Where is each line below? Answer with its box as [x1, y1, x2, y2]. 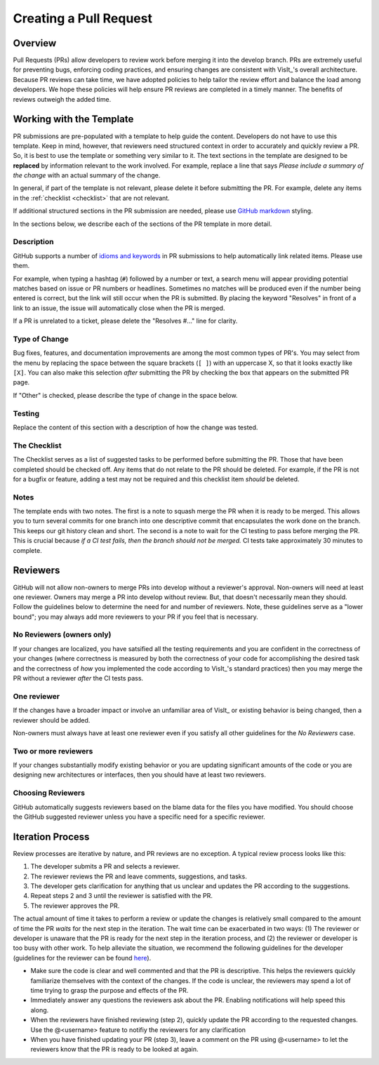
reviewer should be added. [13, 716, 91, 724]
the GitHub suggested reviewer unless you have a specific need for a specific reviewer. [13, 812, 266, 821]
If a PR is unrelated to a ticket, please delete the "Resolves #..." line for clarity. [13, 316, 238, 326]
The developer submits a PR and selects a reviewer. [30, 862, 180, 871]
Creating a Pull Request [13, 11, 152, 26]
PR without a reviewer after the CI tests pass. [13, 674, 144, 682]
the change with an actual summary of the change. [13, 171, 161, 180]
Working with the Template [13, 113, 134, 126]
